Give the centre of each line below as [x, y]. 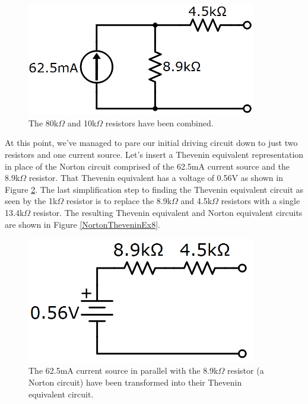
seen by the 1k [31, 201]
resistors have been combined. [159, 123]
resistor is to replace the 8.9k [119, 201]
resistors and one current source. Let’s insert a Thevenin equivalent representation [154, 155]
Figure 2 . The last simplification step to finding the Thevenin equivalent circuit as [154, 189]
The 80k [44, 123]
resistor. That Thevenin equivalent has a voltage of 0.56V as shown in [156, 178]
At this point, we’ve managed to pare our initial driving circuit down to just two [151, 143]
